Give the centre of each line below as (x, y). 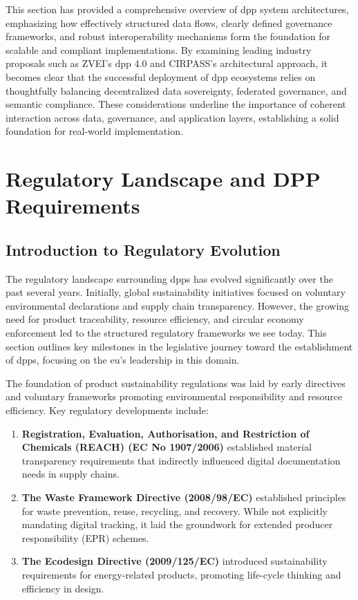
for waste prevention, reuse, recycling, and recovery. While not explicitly (175, 510)
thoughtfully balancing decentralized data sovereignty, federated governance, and (176, 90)
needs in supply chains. (70, 474)
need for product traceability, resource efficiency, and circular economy (155, 319)
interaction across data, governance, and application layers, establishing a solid (172, 117)
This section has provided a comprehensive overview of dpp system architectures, (177, 9)
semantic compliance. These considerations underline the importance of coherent (176, 104)
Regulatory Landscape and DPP (163, 179)
